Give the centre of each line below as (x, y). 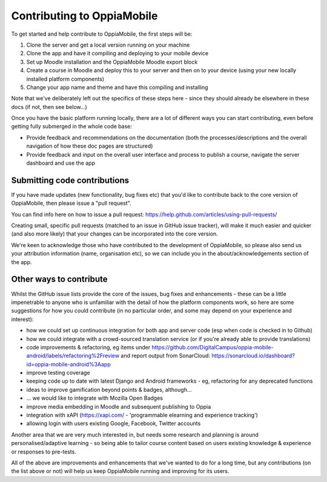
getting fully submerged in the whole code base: (72, 127)
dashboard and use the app (61, 163)
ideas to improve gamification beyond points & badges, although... (109, 389)
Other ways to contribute (60, 279)
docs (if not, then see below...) (49, 107)
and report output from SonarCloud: (166, 356)
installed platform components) (65, 79)
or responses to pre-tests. (44, 452)
